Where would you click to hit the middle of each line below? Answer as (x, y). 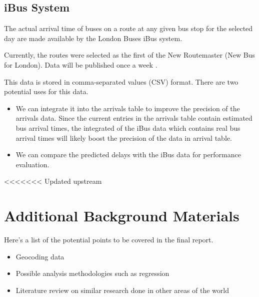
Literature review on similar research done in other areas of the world (122, 290)
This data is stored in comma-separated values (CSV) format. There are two (121, 81)
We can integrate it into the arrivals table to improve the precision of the (128, 108)
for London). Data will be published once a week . (81, 64)
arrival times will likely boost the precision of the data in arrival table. (124, 137)
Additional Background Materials (122, 216)
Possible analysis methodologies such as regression (92, 273)
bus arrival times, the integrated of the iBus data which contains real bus (128, 127)
